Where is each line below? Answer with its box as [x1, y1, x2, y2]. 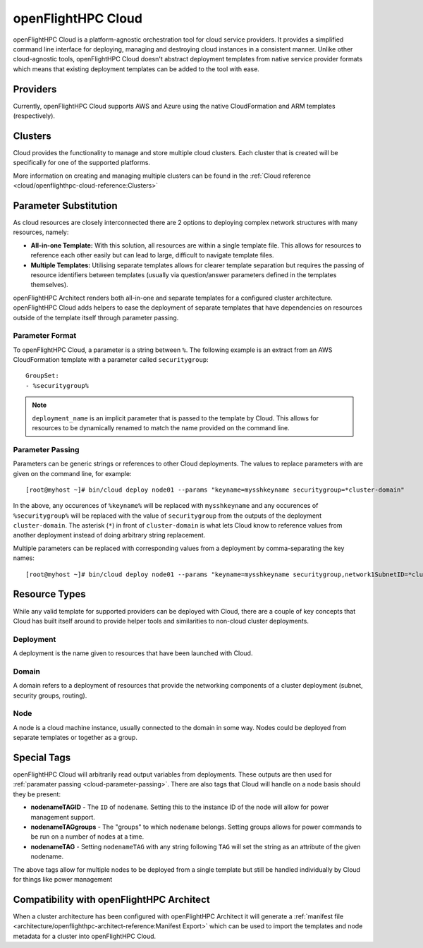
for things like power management [13, 875, 113, 883]
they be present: [13, 790, 61, 798]
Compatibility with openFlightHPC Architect [13, 893, 211, 906]
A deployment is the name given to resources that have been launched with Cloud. [13, 649, 253, 657]
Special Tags [13, 751, 71, 763]
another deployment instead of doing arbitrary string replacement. [13, 531, 206, 540]
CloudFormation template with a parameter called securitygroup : [13, 355, 209, 364]
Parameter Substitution [13, 200, 118, 212]
